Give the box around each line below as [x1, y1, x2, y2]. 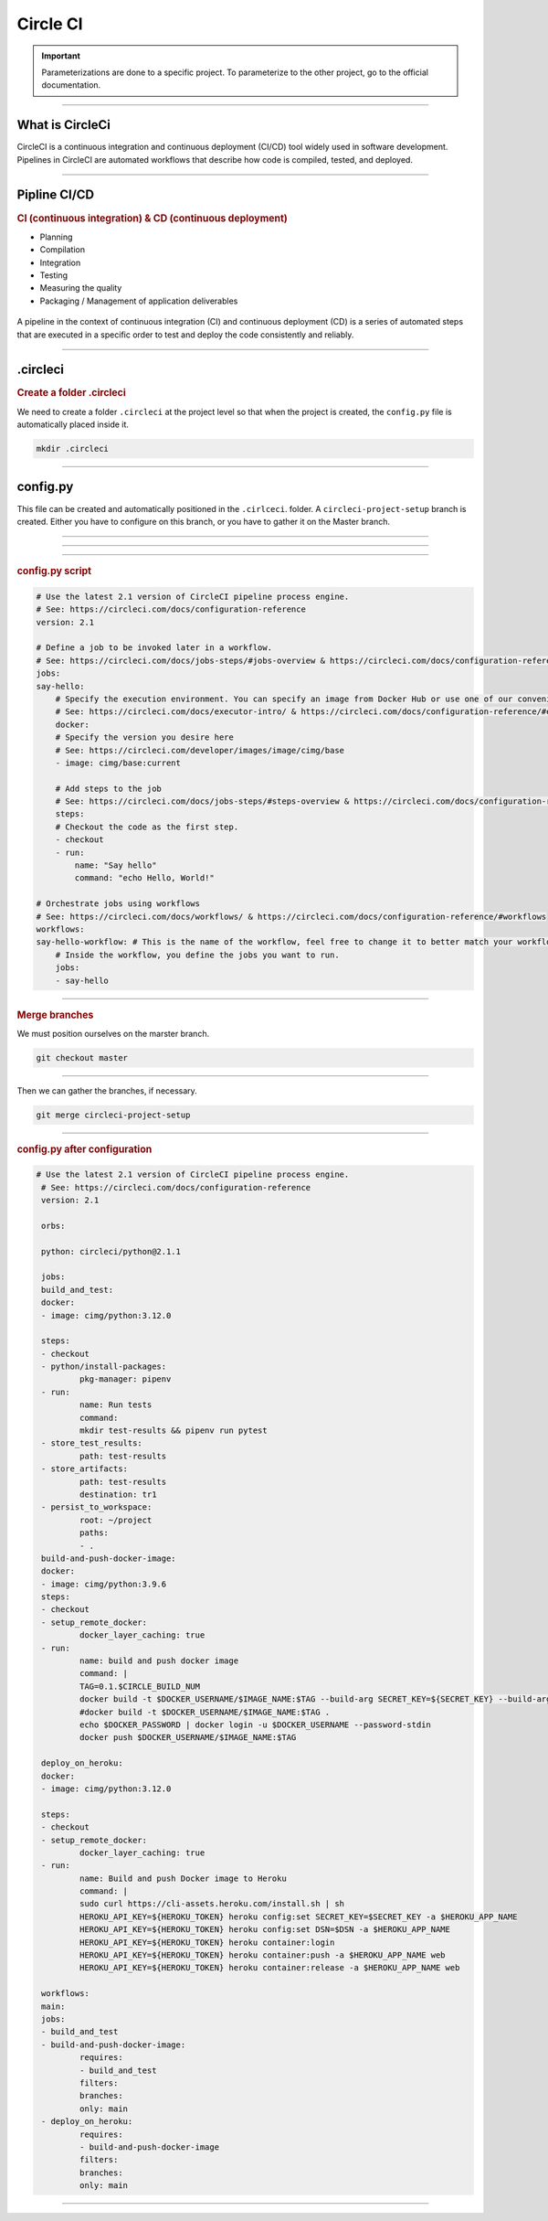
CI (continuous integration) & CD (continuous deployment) [16, 211, 288, 224]
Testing [39, 270, 68, 281]
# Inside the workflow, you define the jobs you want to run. [55, 949, 340, 960]
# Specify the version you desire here [55, 732, 235, 742]
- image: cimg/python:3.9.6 [41, 1578, 167, 1589]
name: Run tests [79, 1400, 153, 1410]
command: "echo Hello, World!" [74, 873, 215, 883]
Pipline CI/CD [16, 187, 95, 203]
